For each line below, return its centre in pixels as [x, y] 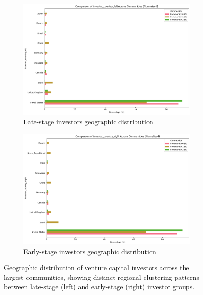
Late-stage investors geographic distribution [88, 122]
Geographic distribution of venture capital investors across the [97, 268]
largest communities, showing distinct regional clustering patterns [101, 277]
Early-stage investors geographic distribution [90, 251]
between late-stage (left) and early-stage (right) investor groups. [99, 286]
